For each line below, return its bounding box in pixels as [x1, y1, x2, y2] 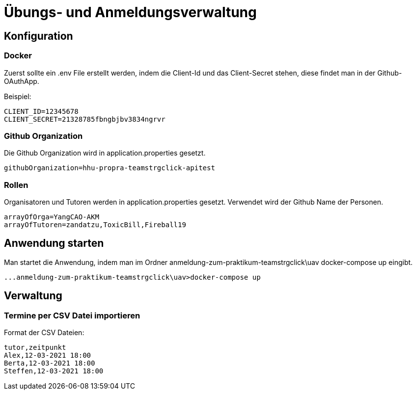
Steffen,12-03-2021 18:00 [4, 367, 104, 375]
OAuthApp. [4, 77, 39, 85]
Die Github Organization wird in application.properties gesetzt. [4, 149, 206, 158]
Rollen [4, 180, 28, 190]
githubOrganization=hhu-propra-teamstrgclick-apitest [4, 164, 215, 172]
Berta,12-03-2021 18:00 [4, 359, 95, 368]
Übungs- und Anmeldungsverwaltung [4, 4, 257, 21]
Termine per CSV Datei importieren [4, 310, 140, 320]
